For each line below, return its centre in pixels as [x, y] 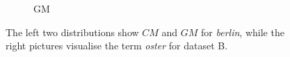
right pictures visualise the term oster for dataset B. [117, 46]
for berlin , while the [243, 32]
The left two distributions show [72, 32]
